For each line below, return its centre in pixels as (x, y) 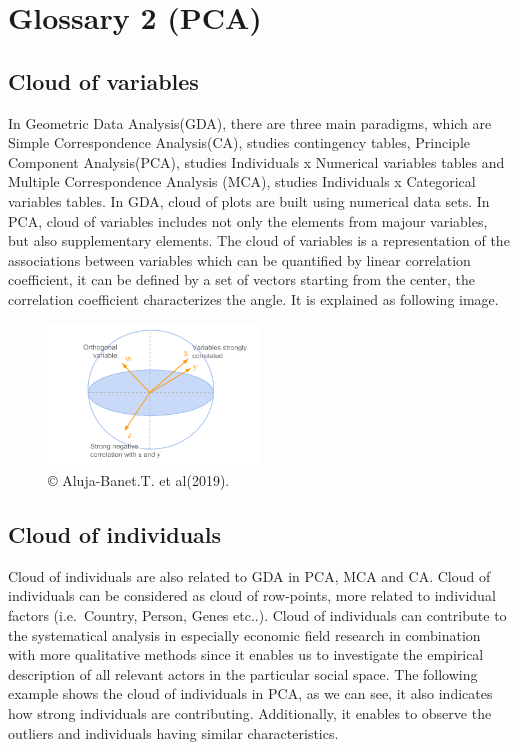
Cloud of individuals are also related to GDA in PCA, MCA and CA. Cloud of (249, 575)
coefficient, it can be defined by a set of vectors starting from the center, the (241, 279)
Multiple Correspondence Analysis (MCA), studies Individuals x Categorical (242, 181)
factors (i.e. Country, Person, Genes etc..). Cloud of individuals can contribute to (257, 615)
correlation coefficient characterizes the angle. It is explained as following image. (253, 298)
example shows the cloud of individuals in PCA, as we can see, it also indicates (250, 693)
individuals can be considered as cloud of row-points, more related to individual (252, 595)
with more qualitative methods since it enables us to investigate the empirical (246, 654)
